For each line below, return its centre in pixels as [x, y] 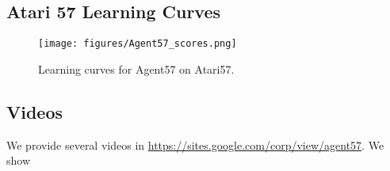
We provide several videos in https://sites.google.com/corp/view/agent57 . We [195, 144]
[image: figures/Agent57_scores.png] [138, 44]
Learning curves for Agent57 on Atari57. [136, 68]
